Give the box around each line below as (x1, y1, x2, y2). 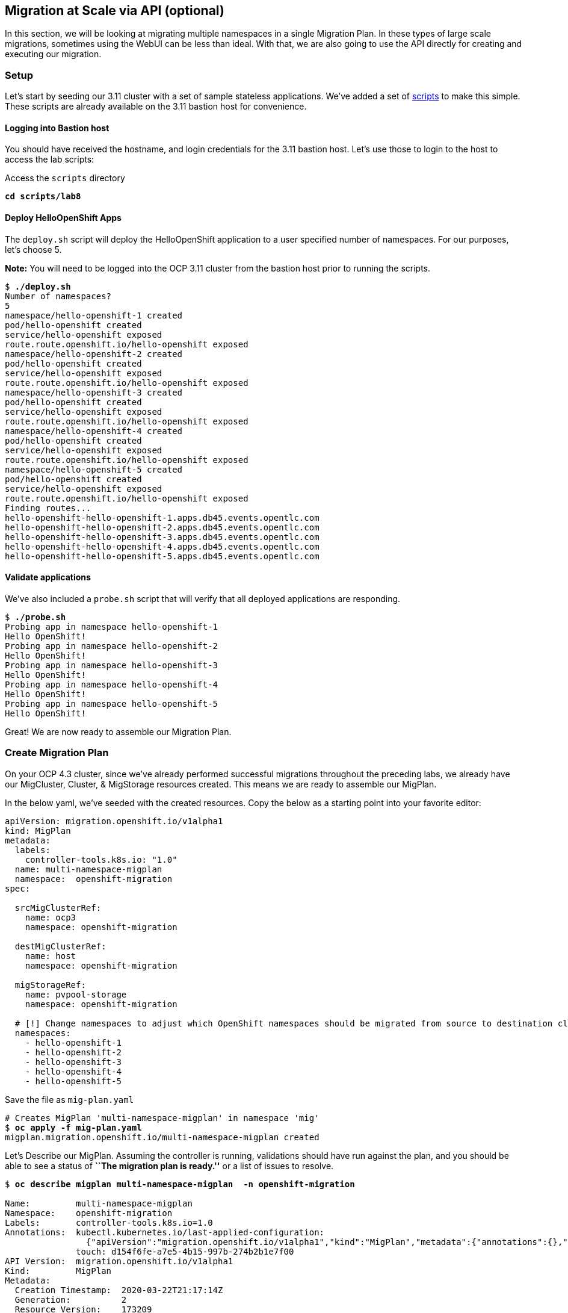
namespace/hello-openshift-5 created (5, 464, 183, 474)
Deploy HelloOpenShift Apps (5, 213, 122, 223)
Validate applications (5, 572, 91, 583)
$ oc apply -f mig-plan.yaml (5, 1122, 142, 1132)
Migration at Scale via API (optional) (5, 3, 224, 18)
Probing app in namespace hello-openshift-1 (5, 621, 218, 632)
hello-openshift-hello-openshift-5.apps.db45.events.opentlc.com (5, 551, 319, 561)
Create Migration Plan (5, 747, 109, 759)
